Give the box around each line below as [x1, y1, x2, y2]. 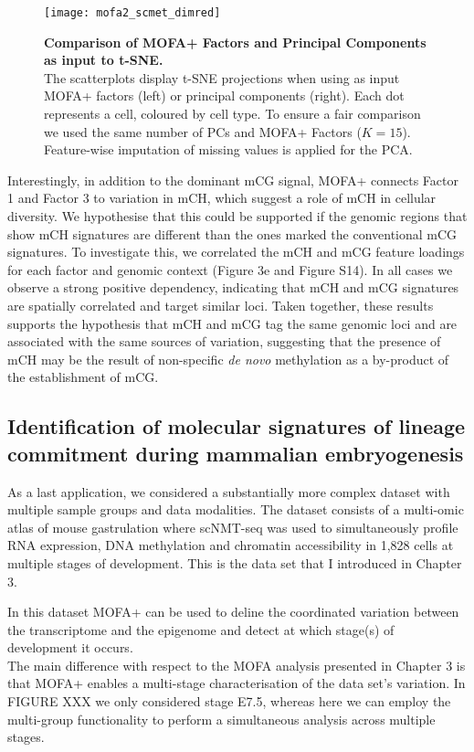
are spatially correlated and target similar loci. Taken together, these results [7, 295, 434, 314]
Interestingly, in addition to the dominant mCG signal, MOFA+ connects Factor [7, 170, 458, 189]
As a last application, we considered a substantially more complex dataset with [7, 482, 450, 501]
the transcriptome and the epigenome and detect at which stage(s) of [7, 620, 395, 639]
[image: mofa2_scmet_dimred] [44, 6, 221, 19]
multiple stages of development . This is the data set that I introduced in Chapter [7, 553, 462, 572]
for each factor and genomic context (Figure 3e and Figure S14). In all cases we [7, 259, 453, 279]
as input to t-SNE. [44, 50, 163, 69]
